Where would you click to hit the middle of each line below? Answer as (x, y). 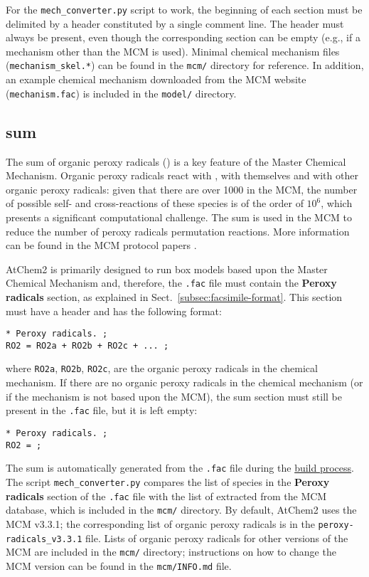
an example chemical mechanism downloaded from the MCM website (156, 79)
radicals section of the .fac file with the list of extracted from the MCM (166, 496)
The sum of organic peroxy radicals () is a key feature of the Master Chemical (176, 161)
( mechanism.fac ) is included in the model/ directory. (121, 93)
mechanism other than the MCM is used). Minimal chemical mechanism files (173, 51)
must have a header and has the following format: (114, 311)
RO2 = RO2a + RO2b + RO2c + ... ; (87, 345)
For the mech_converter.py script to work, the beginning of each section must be (184, 9)
